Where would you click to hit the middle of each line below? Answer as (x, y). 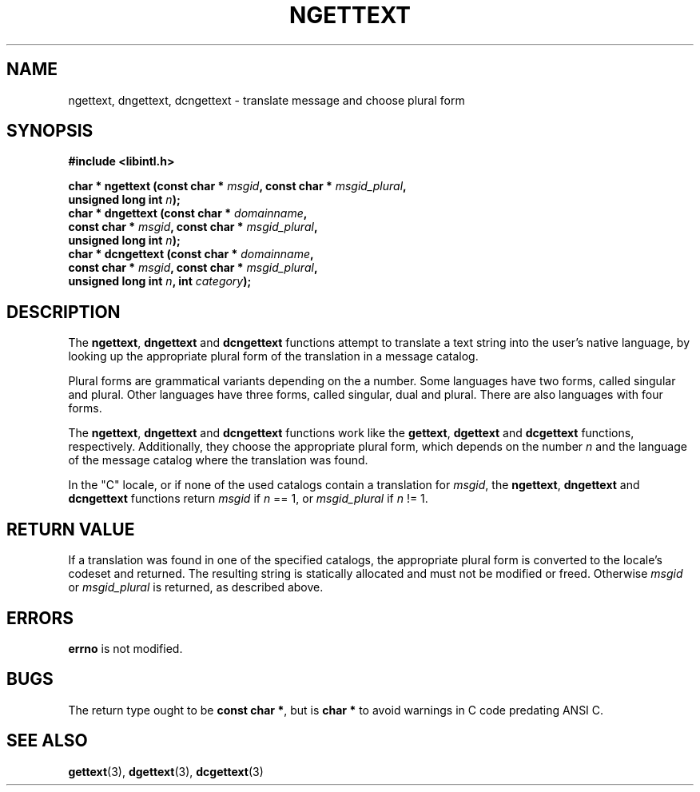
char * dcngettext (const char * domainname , (191, 254)
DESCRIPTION (64, 312)
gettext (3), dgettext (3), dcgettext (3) (166, 771)
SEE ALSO (47, 741)
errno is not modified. (125, 648)
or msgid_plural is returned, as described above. (196, 587)
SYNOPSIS (50, 131)
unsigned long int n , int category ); (160, 281)
